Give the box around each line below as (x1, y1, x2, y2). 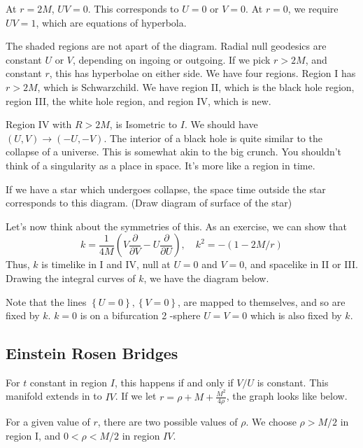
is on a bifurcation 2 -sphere (80, 308, 201, 323)
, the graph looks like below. (226, 388, 348, 403)
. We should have (184, 117, 258, 132)
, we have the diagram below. (143, 270, 269, 285)
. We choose (245, 414, 297, 429)
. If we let (115, 388, 157, 403)
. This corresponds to (87, 1, 179, 15)
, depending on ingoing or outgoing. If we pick (73, 52, 271, 66)
